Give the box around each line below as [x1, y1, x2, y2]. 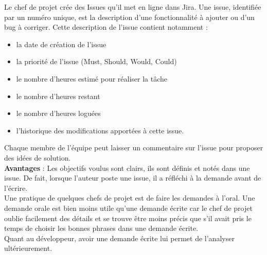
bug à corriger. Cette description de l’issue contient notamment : [4, 22, 208, 32]
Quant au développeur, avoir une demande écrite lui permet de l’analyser [4, 232, 235, 243]
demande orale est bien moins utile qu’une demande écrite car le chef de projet [4, 202, 253, 213]
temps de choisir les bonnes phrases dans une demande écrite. [4, 223, 199, 233]
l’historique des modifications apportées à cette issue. [16, 125, 184, 135]
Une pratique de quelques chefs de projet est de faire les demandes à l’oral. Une [4, 192, 255, 203]
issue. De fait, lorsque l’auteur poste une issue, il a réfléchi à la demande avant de [4, 172, 261, 183]
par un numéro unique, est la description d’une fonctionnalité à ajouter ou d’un [4, 11, 255, 22]
